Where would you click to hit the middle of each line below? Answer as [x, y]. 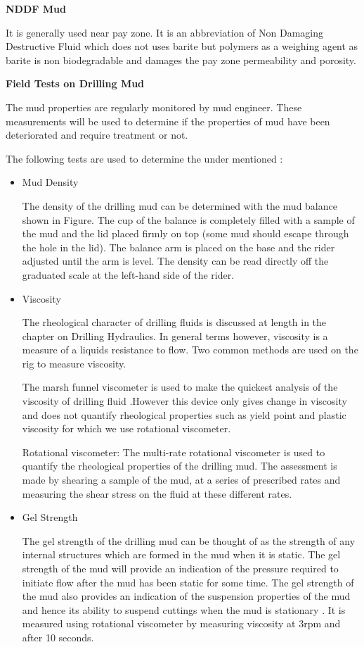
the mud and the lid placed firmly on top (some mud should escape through [186, 233]
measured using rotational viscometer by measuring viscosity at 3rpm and [181, 623]
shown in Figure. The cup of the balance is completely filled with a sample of [188, 219]
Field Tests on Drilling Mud [75, 83]
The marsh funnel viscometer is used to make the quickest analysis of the [180, 387]
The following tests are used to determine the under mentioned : [144, 158]
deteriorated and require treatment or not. [97, 135]
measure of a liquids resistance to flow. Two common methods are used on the [190, 350]
